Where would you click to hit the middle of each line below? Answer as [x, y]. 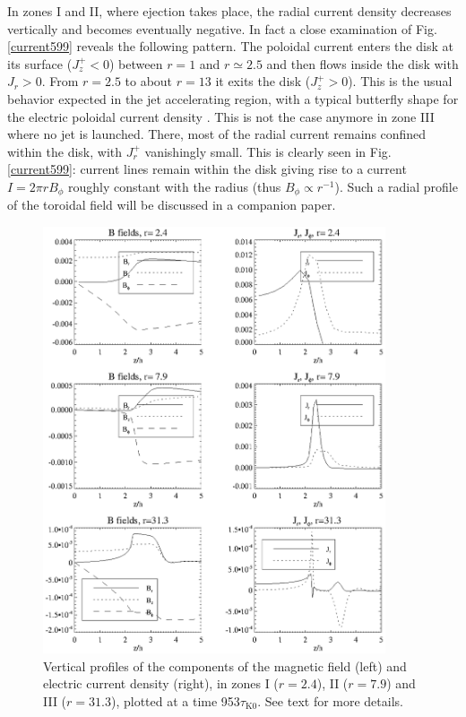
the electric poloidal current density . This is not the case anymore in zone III [221, 116]
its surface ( [40, 63]
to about [149, 81]
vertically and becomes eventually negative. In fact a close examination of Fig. [222, 28]
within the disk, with [65, 151]
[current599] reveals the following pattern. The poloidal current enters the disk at [230, 46]
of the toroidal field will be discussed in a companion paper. [172, 205]
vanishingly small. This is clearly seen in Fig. [268, 151]
